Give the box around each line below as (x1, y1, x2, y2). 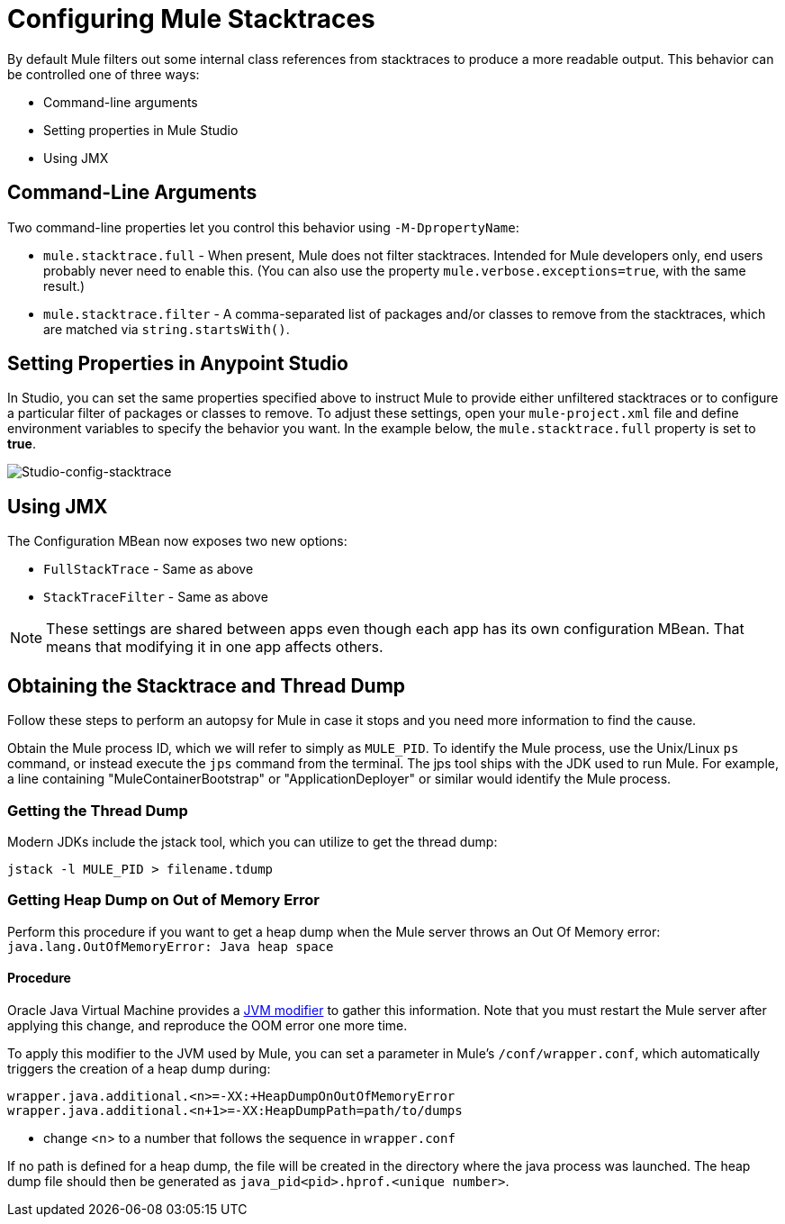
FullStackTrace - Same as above (43, 561, 254, 577)
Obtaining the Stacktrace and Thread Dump (7, 674, 406, 697)
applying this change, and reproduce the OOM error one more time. (7, 1017, 408, 1033)
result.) (43, 277, 86, 294)
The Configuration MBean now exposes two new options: (7, 533, 347, 549)
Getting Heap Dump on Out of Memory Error (7, 891, 320, 910)
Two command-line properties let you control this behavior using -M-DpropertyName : (7, 219, 519, 235)
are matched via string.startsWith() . (43, 321, 290, 337)
